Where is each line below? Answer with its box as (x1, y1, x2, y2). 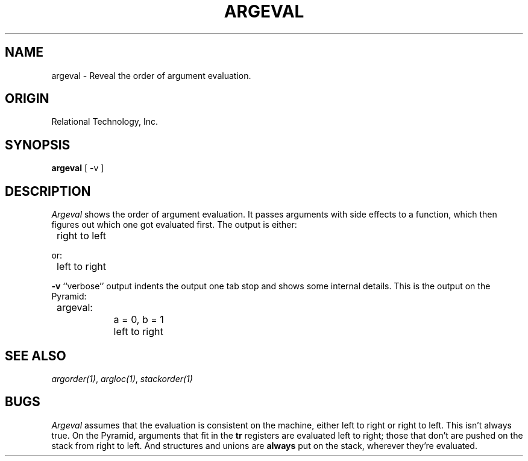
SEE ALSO (5, 348, 66, 363)
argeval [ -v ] (51, 163, 104, 174)
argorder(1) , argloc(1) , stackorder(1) (51, 373, 193, 384)
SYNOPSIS (5, 137, 71, 152)
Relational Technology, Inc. (51, 116, 159, 127)
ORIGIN (5, 91, 49, 107)
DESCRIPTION (5, 183, 91, 199)
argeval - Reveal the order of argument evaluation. (51, 70, 251, 81)
